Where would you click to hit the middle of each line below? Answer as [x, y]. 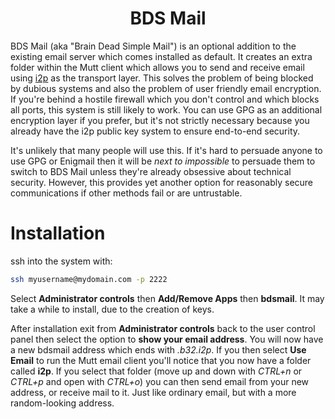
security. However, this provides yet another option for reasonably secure [162, 182]
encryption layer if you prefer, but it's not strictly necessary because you [160, 120]
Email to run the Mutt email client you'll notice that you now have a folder [161, 360]
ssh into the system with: [61, 261]
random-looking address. [62, 403]
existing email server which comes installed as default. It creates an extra [161, 56]
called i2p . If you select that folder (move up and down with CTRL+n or [156, 371]
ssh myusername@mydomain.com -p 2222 [89, 279]
